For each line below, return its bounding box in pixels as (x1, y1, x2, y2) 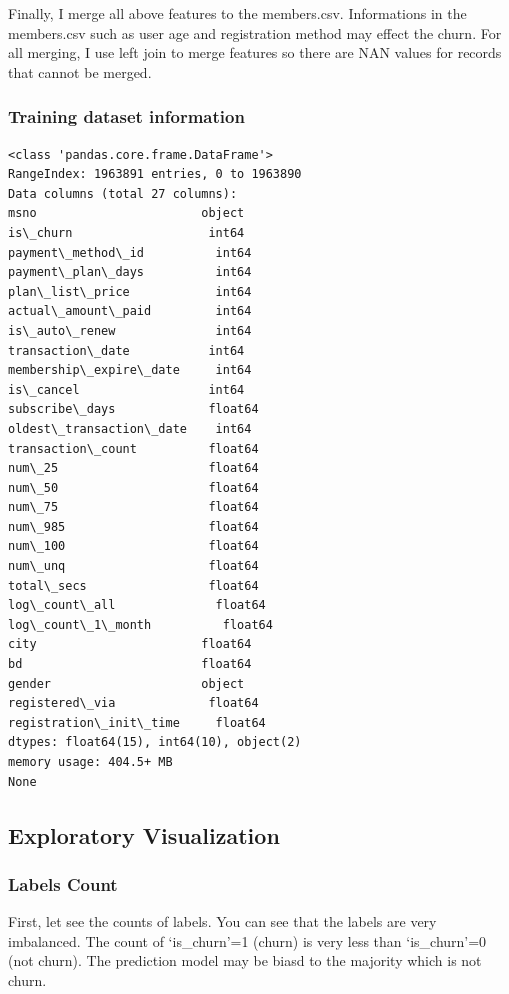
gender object (8, 676, 245, 691)
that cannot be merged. (8, 61, 152, 82)
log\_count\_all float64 (8, 598, 266, 613)
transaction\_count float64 (8, 441, 259, 456)
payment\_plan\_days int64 (8, 265, 252, 280)
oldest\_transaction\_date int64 (8, 421, 252, 436)
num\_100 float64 (8, 539, 259, 554)
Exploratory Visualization (8, 819, 280, 850)
